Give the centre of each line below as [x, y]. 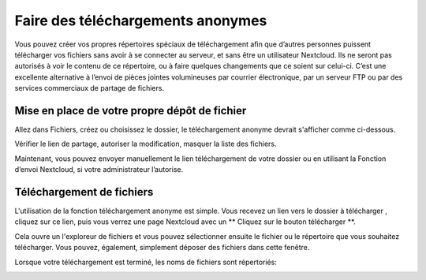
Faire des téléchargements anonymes [141, 21]
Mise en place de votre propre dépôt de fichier [131, 110]
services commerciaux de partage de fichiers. [90, 88]
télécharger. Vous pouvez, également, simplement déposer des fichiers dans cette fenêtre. [162, 248]
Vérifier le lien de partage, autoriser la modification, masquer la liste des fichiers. [146, 144]
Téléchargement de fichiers [84, 192]
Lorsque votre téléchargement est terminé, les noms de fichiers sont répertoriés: [146, 262]
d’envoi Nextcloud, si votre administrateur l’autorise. [99, 170]
